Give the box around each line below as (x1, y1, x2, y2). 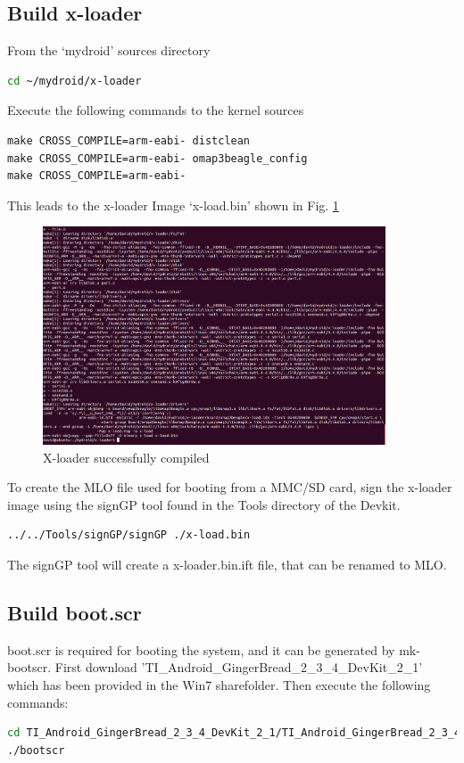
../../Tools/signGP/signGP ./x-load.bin (7, 529, 251, 542)
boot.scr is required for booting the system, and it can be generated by (7, 640, 395, 659)
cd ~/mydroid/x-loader (7, 74, 142, 87)
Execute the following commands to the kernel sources (7, 101, 304, 119)
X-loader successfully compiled (43, 447, 210, 466)
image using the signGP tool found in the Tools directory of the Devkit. (7, 495, 401, 513)
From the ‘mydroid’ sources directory (7, 41, 211, 60)
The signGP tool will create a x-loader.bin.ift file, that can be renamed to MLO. (7, 555, 447, 574)
